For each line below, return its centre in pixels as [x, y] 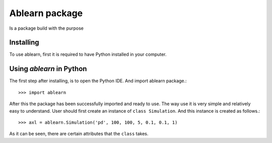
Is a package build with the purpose [47, 28]
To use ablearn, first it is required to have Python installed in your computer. [88, 54]
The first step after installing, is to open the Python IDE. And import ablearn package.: [98, 81]
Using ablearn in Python [48, 69]
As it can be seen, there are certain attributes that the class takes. [79, 134]
